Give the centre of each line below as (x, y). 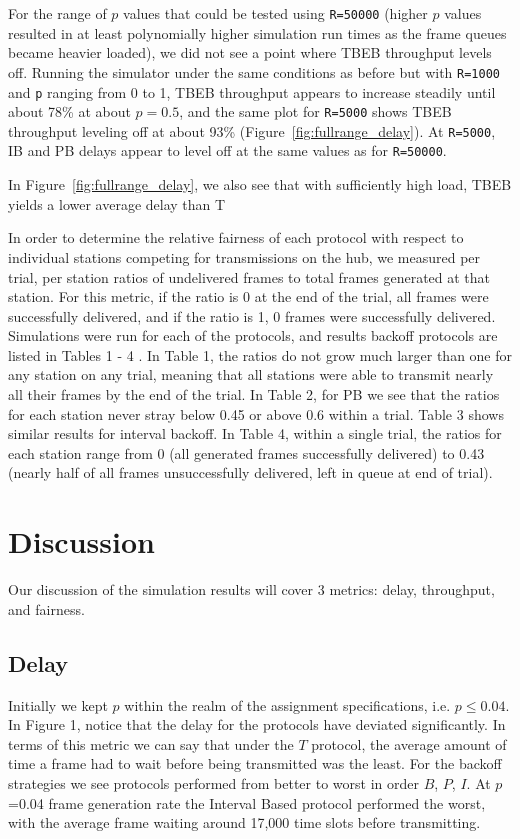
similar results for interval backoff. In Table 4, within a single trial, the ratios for (255, 433)
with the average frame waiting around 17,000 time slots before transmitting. (244, 822)
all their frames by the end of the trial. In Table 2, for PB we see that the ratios (254, 394)
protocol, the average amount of (409, 743)
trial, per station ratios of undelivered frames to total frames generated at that (249, 276)
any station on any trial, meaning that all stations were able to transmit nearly (251, 374)
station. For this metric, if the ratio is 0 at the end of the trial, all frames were (248, 296)
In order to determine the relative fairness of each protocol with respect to (236, 237)
